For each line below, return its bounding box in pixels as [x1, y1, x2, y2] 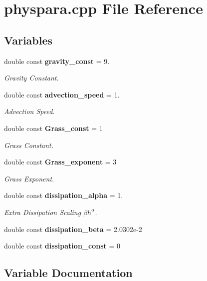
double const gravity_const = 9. [4, 55, 110, 66]
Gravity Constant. [4, 72, 59, 83]
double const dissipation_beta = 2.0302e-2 [4, 223, 142, 234]
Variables [4, 32, 53, 47]
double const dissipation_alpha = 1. [4, 190, 123, 200]
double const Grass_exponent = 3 [4, 156, 117, 167]
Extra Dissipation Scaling [4, 206, 81, 217]
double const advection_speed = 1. [4, 89, 120, 99]
